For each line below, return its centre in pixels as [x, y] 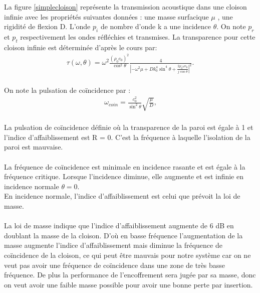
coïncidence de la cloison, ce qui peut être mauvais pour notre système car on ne [127, 255]
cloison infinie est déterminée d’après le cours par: [81, 47]
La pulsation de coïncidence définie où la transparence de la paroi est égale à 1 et [129, 127]
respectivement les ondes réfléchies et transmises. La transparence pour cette [138, 36]
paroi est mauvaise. [34, 147]
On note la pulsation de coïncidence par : [67, 90]
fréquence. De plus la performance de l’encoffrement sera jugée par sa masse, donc [130, 275]
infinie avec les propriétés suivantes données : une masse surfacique [106, 16]
